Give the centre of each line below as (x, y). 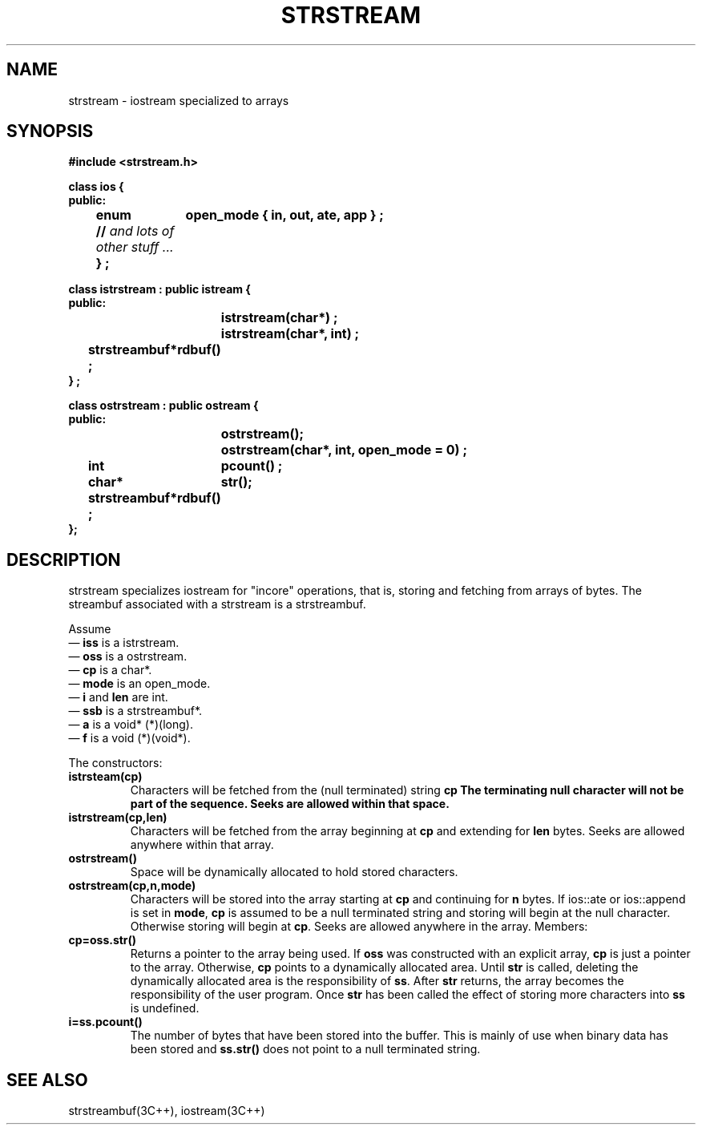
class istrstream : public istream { (159, 289)
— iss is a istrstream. (124, 643)
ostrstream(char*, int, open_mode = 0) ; (344, 450)
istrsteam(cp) (105, 777)
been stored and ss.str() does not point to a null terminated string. (305, 1049)
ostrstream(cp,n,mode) (132, 886)
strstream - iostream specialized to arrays (179, 100)
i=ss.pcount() (105, 1022)
